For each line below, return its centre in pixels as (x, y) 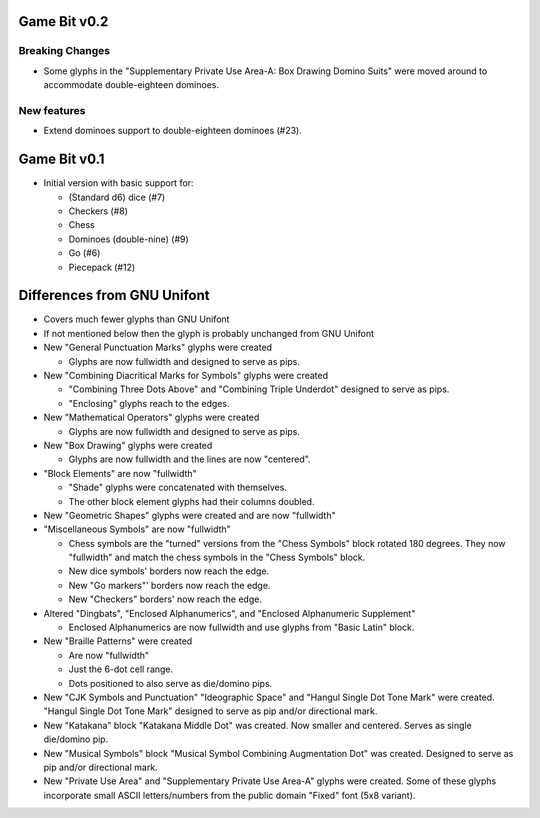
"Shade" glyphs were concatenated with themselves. (177, 487)
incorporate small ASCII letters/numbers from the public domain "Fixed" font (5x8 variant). (229, 795)
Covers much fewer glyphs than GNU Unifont (136, 319)
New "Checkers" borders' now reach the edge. (165, 599)
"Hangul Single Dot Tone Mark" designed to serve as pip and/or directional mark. (210, 711)
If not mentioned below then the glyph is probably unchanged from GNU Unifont (209, 333)
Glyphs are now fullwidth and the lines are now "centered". (189, 459)
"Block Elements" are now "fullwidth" (120, 473)
